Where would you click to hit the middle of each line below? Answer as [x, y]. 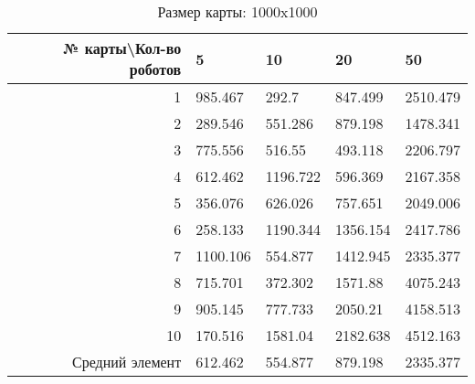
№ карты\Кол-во [122, 48]
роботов [155, 69]
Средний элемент [127, 362]
